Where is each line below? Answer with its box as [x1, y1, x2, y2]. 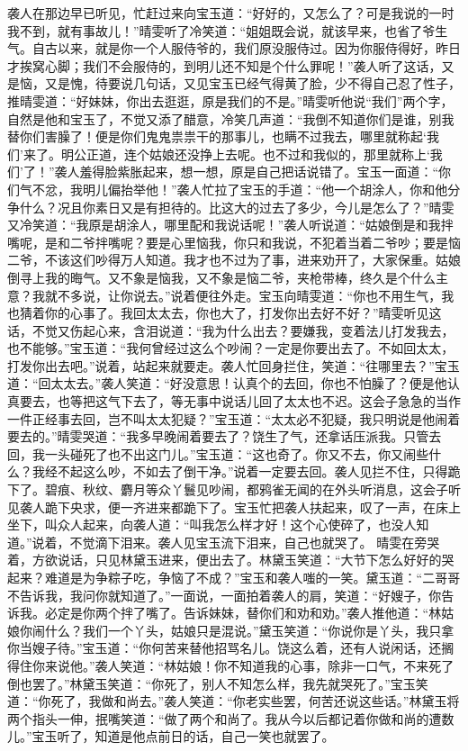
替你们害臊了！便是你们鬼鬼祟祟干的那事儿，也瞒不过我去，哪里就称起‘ [7, 127, 427, 146]
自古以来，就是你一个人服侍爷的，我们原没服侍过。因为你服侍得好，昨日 [31, 39, 461, 58]
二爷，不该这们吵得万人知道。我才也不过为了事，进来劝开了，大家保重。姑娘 [7, 250, 461, 269]
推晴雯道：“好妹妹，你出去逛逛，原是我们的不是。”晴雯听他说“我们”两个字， [7, 91, 454, 110]
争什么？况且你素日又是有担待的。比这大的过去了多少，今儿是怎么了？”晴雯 [7, 197, 454, 216]
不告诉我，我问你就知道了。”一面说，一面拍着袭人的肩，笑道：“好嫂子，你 [7, 585, 442, 604]
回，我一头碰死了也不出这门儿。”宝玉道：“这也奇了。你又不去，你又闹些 [7, 444, 429, 463]
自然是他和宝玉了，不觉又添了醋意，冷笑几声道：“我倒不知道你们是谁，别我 [7, 109, 454, 128]
